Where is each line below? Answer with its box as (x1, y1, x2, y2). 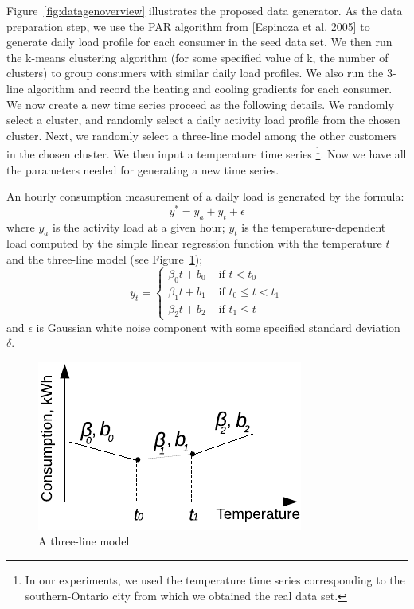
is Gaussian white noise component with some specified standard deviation (36, 318, 400, 335)
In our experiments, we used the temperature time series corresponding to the (25, 572, 405, 588)
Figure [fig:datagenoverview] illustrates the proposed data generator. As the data (6, 2, 403, 18)
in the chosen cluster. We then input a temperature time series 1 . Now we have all (6, 143, 407, 162)
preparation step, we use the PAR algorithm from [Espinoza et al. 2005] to (6, 18, 370, 34)
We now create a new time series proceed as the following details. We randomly (6, 96, 394, 112)
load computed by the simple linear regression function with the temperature (6, 235, 382, 252)
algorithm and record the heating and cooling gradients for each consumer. (27, 80, 393, 96)
